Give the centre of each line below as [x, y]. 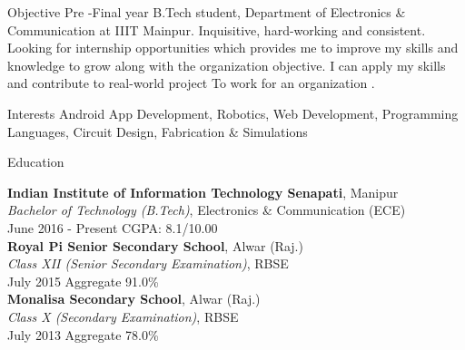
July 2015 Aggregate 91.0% [83, 281]
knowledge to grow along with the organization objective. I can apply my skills [227, 65]
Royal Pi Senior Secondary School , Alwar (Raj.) [155, 245]
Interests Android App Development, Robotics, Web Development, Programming [233, 113]
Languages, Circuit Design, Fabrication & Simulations [158, 131]
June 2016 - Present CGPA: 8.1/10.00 [113, 227]
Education [36, 162]
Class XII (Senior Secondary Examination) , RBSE [148, 263]
